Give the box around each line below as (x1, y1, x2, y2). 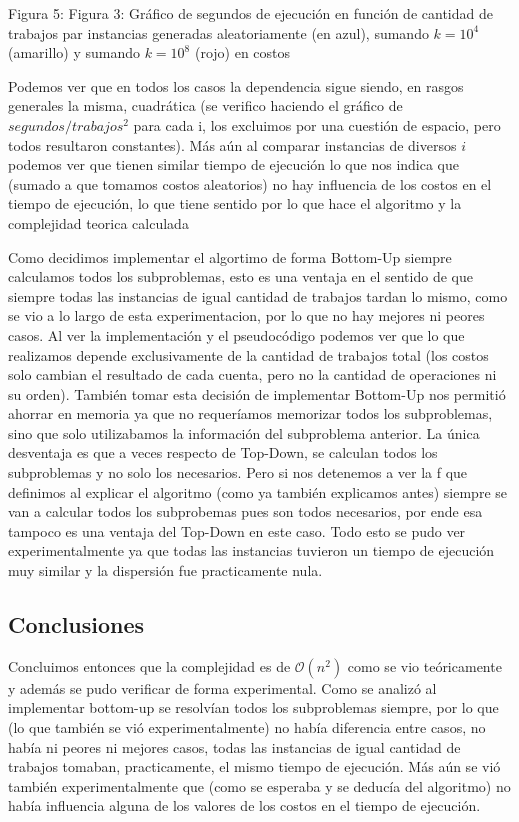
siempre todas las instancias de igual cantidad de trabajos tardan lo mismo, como (8, 285, 508, 306)
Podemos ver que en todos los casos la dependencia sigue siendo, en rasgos (8, 75, 464, 96)
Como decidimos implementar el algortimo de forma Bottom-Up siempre (8, 246, 452, 267)
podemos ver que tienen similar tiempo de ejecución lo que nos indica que (8, 154, 460, 175)
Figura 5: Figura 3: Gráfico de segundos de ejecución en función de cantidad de (8, 3, 493, 23)
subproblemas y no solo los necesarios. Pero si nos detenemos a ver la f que (8, 462, 468, 483)
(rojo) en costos (194, 42, 291, 63)
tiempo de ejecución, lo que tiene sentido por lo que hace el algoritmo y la (8, 193, 462, 214)
